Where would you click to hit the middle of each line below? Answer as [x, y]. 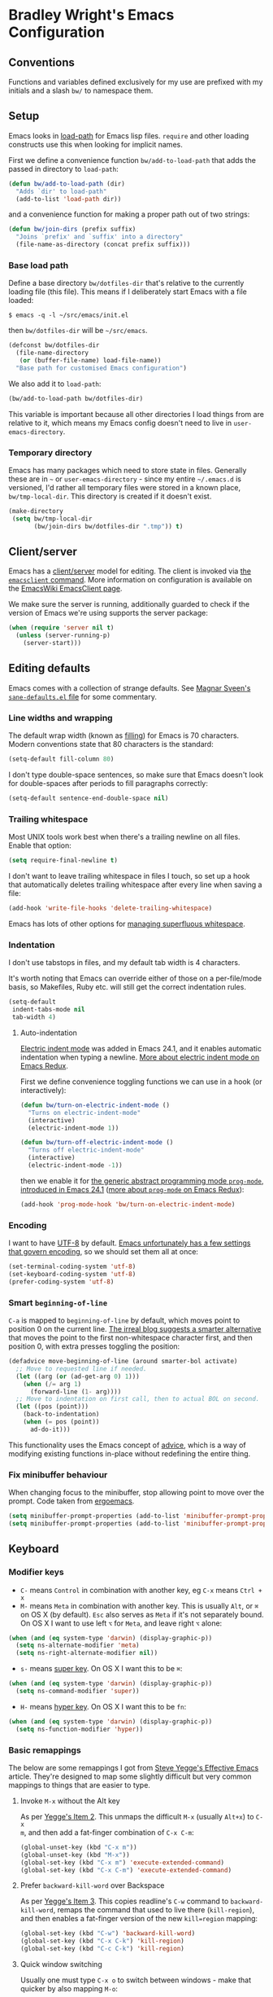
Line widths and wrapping [61, 718]
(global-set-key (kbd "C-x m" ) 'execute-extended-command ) [122, 1863]
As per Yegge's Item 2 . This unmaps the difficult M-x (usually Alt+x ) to [137, 1816]
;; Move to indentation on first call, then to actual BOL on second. [138, 1399]
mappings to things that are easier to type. [79, 1784]
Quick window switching [61, 1964]
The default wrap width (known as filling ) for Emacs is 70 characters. [124, 735]
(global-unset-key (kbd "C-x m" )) [78, 1847]
